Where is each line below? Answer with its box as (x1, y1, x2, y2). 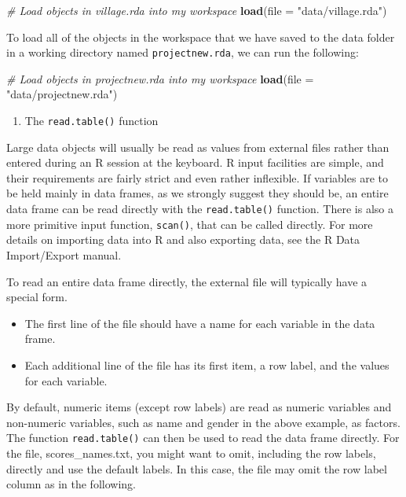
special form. (6, 289, 68, 305)
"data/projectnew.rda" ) (6, 86, 118, 102)
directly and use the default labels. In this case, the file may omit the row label (6, 460, 387, 477)
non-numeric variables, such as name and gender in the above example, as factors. (6, 414, 401, 430)
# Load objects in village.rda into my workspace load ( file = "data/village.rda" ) (6, 2, 387, 18)
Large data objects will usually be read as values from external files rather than (6, 138, 390, 155)
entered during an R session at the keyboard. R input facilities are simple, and (6, 154, 384, 171)
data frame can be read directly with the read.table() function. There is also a (6, 201, 393, 217)
